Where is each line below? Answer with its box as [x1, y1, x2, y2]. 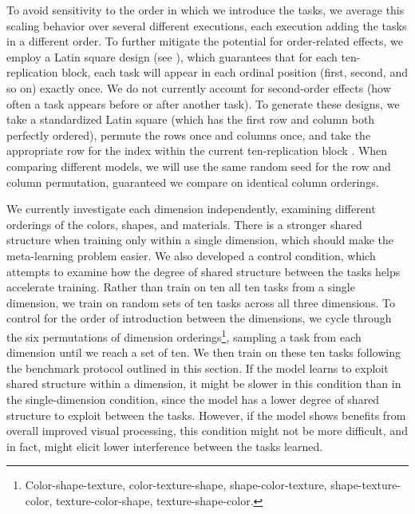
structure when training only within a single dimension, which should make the [6, 231, 394, 248]
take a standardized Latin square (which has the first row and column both [6, 111, 375, 128]
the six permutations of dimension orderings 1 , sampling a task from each [6, 326, 362, 345]
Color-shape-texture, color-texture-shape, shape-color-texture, [25, 476, 327, 493]
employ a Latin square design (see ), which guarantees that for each [6, 48, 338, 65]
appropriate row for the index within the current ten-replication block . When [6, 142, 388, 159]
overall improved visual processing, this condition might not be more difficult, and [6, 422, 408, 439]
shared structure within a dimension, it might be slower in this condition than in [6, 375, 401, 392]
